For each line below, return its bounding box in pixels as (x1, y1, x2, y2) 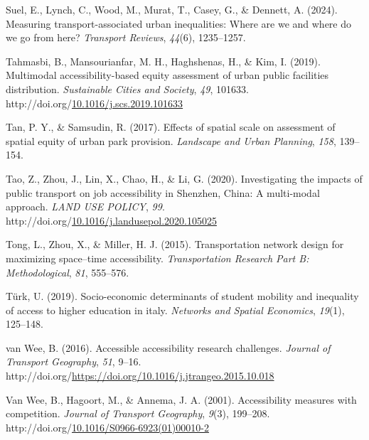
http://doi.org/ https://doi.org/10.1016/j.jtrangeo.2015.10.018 (6, 368, 274, 383)
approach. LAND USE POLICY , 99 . (6, 199, 165, 214)
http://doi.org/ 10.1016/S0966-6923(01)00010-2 (6, 419, 209, 434)
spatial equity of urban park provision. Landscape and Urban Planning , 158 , (6, 133, 336, 148)
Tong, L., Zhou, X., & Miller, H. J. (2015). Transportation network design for (6, 237, 344, 252)
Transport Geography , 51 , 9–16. (6, 354, 141, 369)
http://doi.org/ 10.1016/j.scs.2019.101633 (6, 95, 183, 110)
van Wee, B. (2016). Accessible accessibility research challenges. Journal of (6, 340, 331, 355)
